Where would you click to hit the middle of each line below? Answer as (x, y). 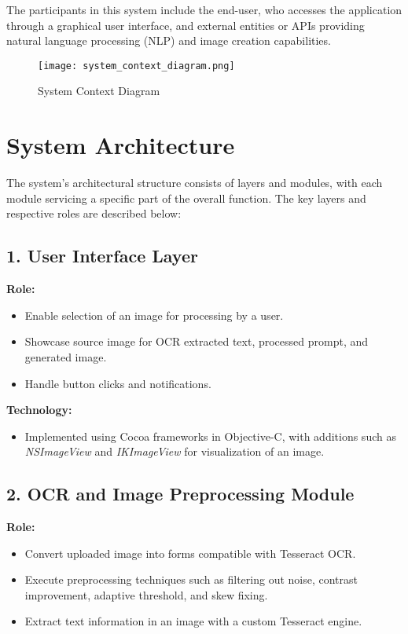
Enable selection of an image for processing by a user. (154, 315)
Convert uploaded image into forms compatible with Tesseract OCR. (190, 553)
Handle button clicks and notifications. (118, 383)
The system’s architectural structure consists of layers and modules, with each (195, 183)
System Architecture (121, 145)
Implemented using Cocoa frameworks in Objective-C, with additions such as (210, 436)
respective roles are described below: (94, 213)
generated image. (66, 356)
